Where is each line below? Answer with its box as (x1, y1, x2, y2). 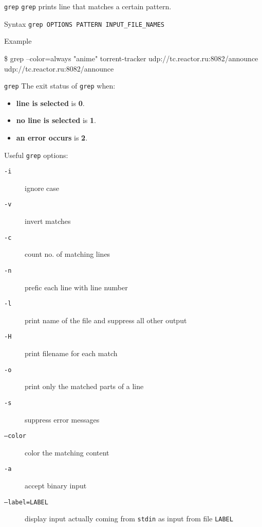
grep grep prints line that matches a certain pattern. (4, 1, 172, 11)
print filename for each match (25, 348, 118, 359)
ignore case (25, 182, 59, 193)
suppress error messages (25, 414, 100, 425)
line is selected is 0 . (16, 97, 85, 108)
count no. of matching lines (25, 249, 110, 259)
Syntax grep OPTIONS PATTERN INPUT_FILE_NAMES (4, 18, 164, 29)
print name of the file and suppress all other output (25, 314, 187, 325)
